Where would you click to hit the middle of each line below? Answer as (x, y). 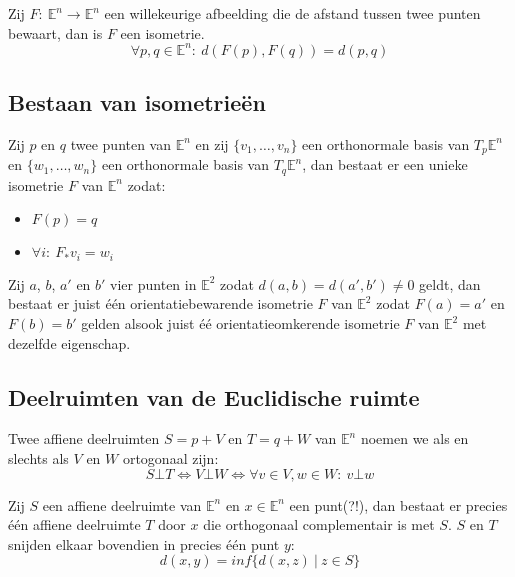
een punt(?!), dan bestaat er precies (398, 504)
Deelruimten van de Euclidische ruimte (214, 396)
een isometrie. (162, 32)
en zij (212, 143)
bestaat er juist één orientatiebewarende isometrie (160, 303)
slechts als (38, 458)
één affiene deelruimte (74, 524)
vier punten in (153, 283)
